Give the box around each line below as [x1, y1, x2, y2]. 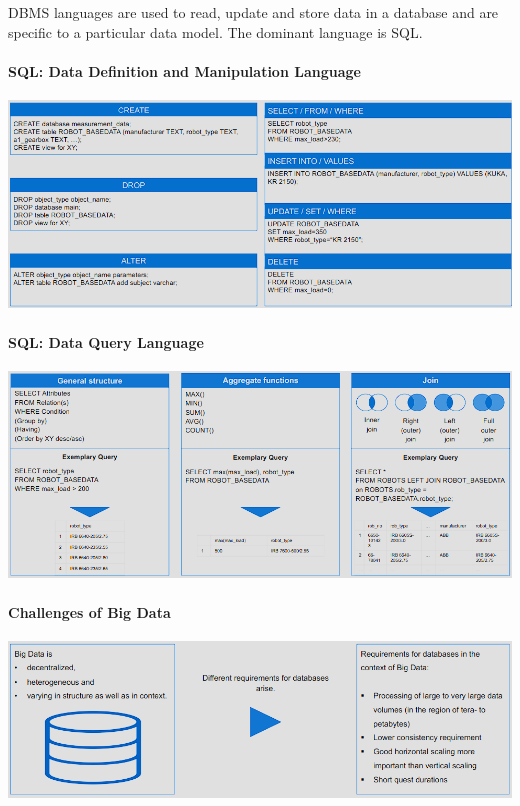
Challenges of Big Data [8, 601, 171, 622]
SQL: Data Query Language [8, 331, 204, 352]
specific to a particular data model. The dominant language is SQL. [8, 21, 423, 42]
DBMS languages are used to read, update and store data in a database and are [8, 2, 499, 22]
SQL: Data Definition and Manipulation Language [8, 60, 361, 81]
